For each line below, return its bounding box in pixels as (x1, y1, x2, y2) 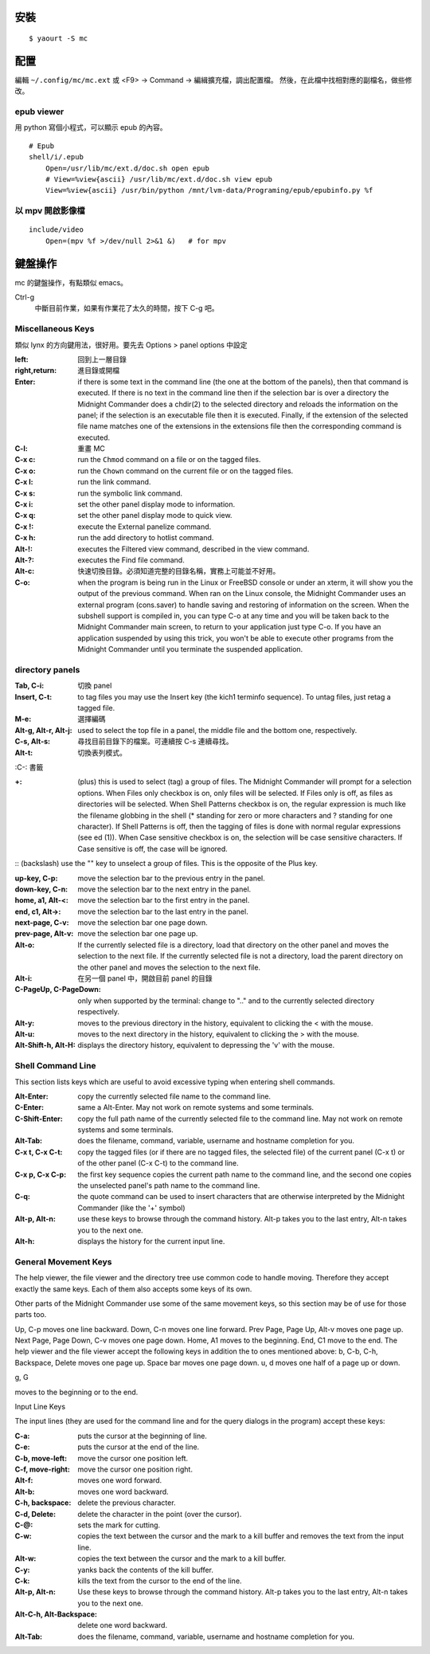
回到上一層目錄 (77, 355, 127, 364)
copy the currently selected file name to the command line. (77, 1092, 271, 1101)
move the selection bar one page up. (77, 929, 198, 939)
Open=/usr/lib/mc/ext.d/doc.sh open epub (45, 163, 210, 173)
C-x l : (14, 477, 33, 487)
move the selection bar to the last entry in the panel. (77, 907, 248, 916)
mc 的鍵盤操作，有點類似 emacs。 (14, 277, 127, 287)
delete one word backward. (77, 1621, 167, 1630)
